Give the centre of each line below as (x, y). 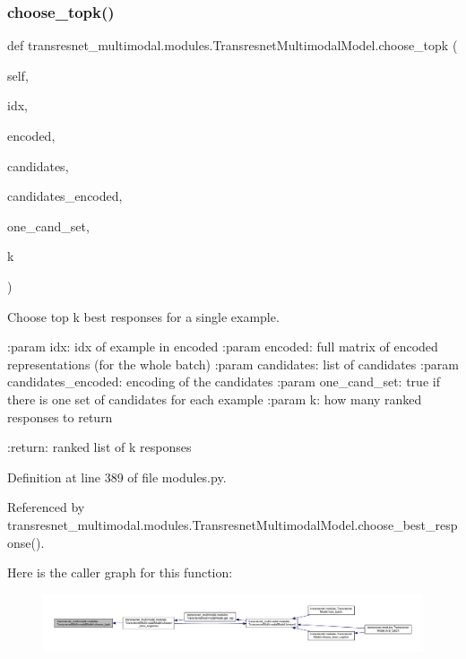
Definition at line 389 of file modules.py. (117, 477)
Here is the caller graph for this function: (120, 572)
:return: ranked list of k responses (99, 447)
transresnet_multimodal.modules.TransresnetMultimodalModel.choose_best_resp (233, 524)
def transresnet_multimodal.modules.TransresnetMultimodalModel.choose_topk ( (233, 45)
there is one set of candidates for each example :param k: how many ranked (215, 399)
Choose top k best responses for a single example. (143, 316)
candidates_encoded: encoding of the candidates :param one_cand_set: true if (224, 382)
